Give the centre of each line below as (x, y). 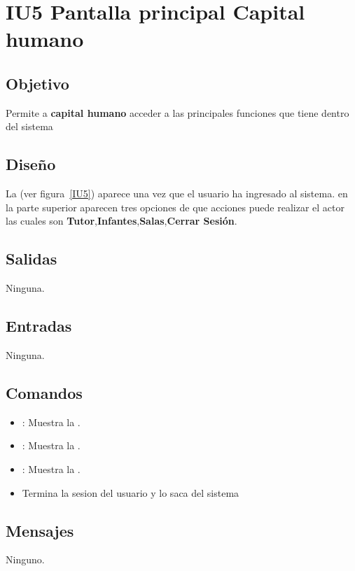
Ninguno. (25, 559)
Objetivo (37, 83)
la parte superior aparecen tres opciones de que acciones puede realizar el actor (175, 207)
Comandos (44, 392)
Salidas (32, 259)
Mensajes (40, 530)
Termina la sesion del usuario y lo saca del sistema (131, 492)
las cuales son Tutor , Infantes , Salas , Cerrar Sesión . (121, 221)
